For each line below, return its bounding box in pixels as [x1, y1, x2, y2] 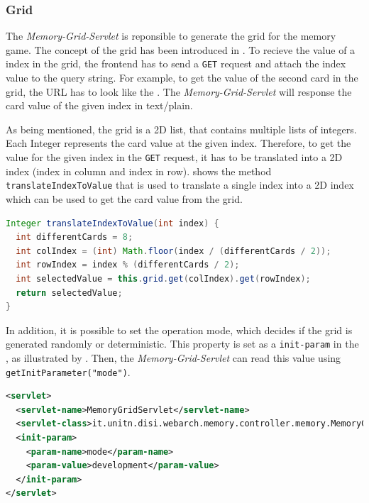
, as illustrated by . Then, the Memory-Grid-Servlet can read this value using [6, 350, 341, 365]
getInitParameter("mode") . [6, 364, 131, 379]
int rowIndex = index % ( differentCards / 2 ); [16, 260, 240, 270]
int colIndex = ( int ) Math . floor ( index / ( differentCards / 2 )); [16, 245, 331, 256]
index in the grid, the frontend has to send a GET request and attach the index [6, 56, 346, 71]
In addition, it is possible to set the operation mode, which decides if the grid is [6, 322, 353, 337]
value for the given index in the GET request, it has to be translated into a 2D [6, 150, 343, 165]
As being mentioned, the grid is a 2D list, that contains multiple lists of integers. [6, 121, 357, 136]
